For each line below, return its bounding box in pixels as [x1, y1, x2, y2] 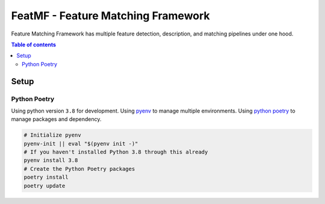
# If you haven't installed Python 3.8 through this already [23, 149, 208, 156]
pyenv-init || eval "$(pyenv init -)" [23, 140, 138, 147]
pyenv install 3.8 [23, 157, 78, 164]
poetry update [23, 182, 66, 189]
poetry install [23, 174, 69, 181]
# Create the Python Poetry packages [23, 165, 135, 172]
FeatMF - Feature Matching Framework [11, 9, 210, 22]
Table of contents [11, 41, 57, 48]
